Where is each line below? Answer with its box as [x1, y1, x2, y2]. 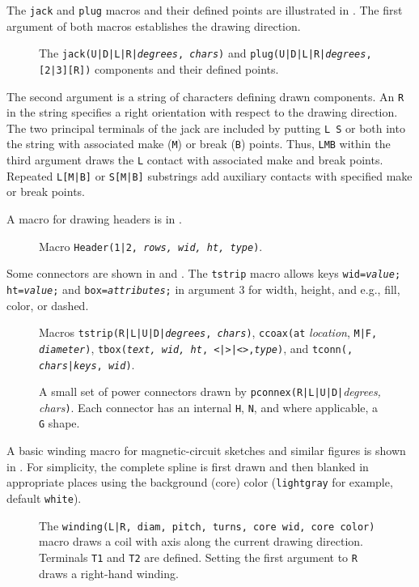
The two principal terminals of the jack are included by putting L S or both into [6, 119, 405, 136]
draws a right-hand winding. [39, 564, 179, 581]
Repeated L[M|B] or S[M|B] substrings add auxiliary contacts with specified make [6, 167, 413, 184]
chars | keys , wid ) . [39, 355, 135, 372]
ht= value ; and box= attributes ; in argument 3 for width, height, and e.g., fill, [6, 280, 400, 297]
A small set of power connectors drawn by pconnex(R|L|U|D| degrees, [39, 383, 381, 400]
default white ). [6, 489, 82, 506]
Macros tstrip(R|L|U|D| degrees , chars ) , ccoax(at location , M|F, [39, 324, 378, 341]
